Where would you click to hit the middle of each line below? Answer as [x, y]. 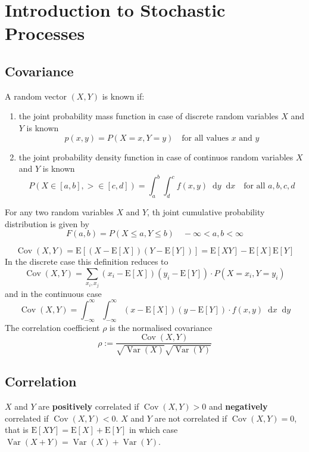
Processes [45, 33]
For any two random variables [59, 212]
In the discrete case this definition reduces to [87, 261]
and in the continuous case [53, 293]
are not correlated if [191, 418]
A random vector [36, 96]
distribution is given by [47, 223]
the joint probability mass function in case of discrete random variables [149, 116]
